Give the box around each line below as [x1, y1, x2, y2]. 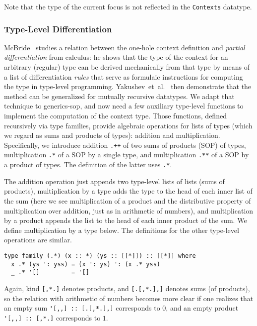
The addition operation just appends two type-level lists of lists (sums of [4, 176, 225, 186]
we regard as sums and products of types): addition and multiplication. [4, 130, 220, 140]
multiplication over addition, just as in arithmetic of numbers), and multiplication [4, 205, 254, 216]
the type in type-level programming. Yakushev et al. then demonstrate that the [4, 81, 252, 92]
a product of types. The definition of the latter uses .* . [4, 159, 172, 170]
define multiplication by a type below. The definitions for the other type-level [4, 224, 239, 235]
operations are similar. [4, 234, 72, 245]
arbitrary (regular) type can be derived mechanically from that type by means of [4, 62, 250, 72]
